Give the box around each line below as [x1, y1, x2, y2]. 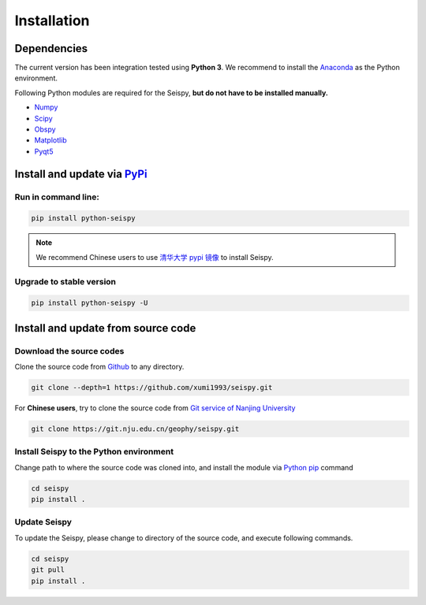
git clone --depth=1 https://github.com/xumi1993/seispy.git [31, 383, 273, 392]
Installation [14, 12, 90, 29]
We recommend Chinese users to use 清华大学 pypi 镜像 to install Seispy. [35, 252, 274, 262]
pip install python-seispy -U [31, 299, 148, 307]
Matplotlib [34, 135, 67, 145]
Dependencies [14, 42, 88, 55]
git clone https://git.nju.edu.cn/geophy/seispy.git [31, 424, 240, 433]
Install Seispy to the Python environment [14, 446, 174, 457]
